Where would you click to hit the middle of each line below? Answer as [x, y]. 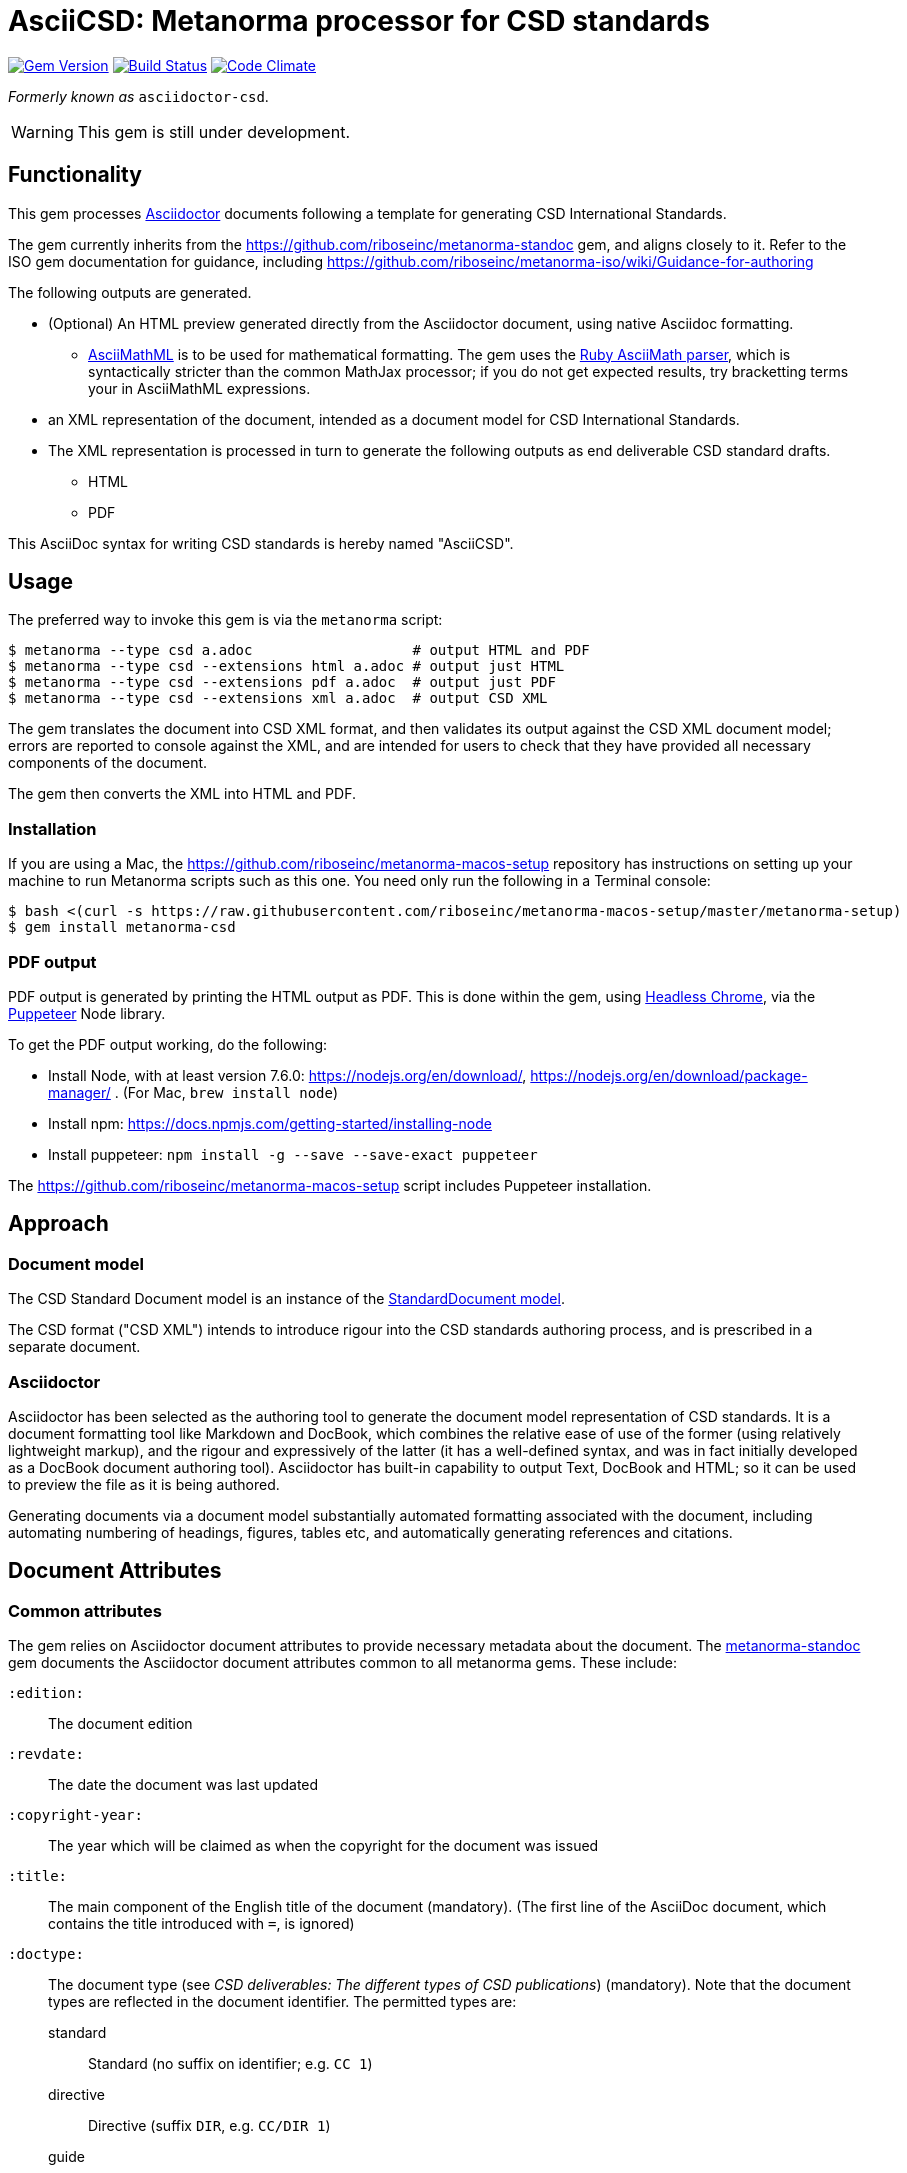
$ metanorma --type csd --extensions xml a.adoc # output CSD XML [278, 698]
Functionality [75, 175]
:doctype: [46, 1954]
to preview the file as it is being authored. [144, 1484]
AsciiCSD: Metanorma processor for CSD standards [359, 21]
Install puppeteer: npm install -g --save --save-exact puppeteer [293, 1154]
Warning [42, 131]
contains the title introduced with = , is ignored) [201, 1924]
